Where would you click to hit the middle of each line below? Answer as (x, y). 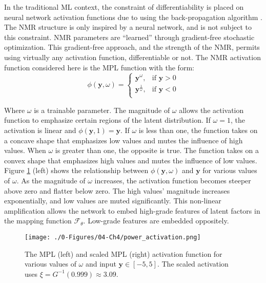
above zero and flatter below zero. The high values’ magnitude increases (117, 190)
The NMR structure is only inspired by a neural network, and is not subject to (128, 27)
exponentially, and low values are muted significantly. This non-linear (113, 201)
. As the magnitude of (51, 180)
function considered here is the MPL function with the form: (99, 67)
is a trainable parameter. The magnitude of (102, 110)
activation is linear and (40, 130)
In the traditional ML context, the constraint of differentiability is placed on (124, 7)
